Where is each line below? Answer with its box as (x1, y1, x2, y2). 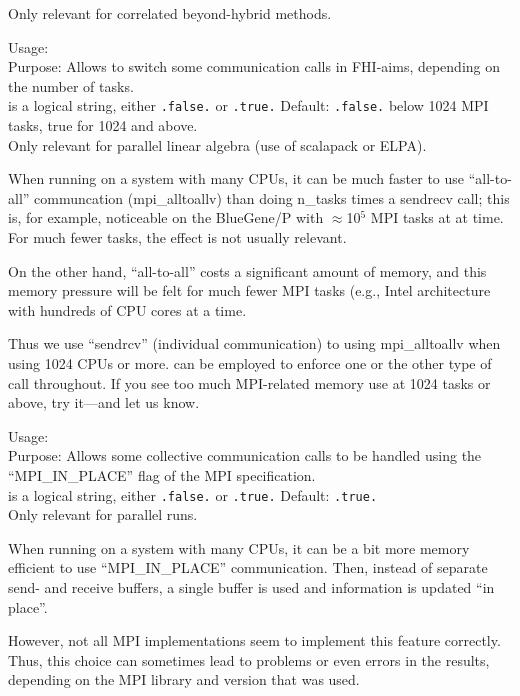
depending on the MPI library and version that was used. (8, 669, 360, 690)
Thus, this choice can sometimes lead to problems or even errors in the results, (8, 649, 490, 670)
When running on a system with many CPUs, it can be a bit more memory (8, 537, 470, 558)
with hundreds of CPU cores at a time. (8, 299, 247, 320)
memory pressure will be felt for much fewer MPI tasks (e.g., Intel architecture (8, 280, 491, 301)
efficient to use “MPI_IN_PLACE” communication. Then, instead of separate (8, 557, 488, 578)
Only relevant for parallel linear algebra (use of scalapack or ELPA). (8, 134, 427, 155)
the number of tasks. (8, 75, 134, 96)
